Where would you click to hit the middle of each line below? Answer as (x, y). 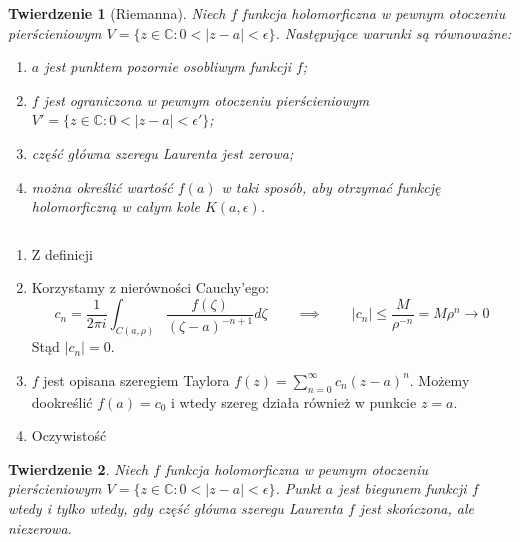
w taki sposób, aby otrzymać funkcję (331, 186)
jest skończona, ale (416, 508)
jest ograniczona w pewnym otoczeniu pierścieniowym (206, 99)
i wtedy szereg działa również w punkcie (294, 401)
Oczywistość (69, 435)
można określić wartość (102, 186)
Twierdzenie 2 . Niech (78, 468)
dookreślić (62, 401)
